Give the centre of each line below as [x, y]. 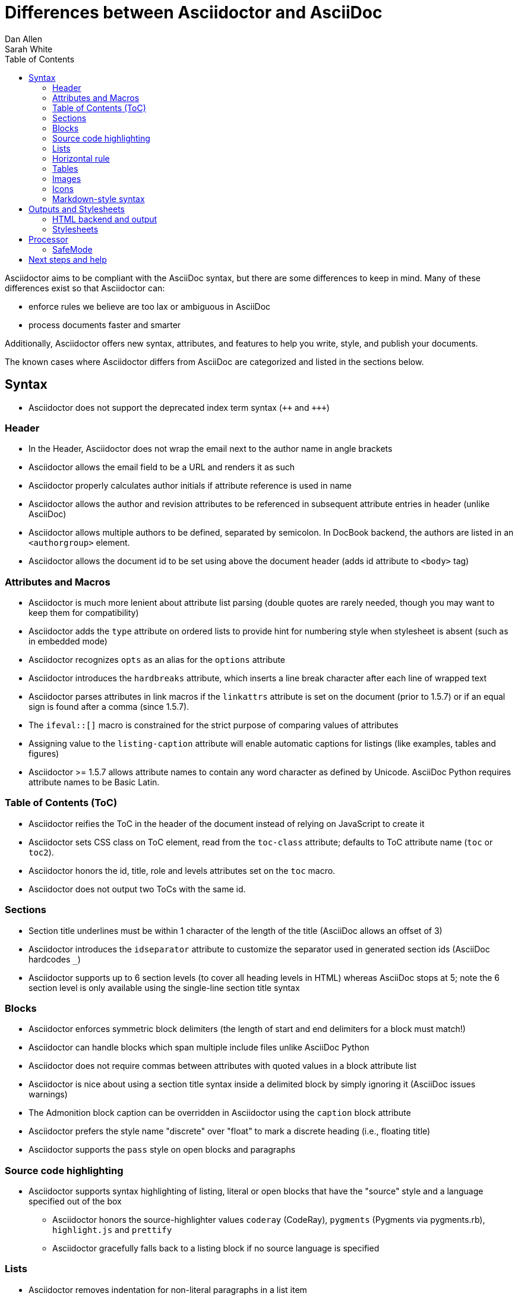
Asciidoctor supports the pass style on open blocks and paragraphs [162, 1150]
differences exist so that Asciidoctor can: [85, 288]
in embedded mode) [68, 641]
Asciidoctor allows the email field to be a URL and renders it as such [162, 467]
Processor [48, 239]
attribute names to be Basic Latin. [94, 782]
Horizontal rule [81, 158]
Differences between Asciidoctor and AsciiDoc [194, 12]
